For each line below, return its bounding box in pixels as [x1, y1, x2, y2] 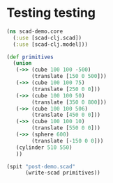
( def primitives [6, 54, 54, 61]
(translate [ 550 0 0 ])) [31, 125, 100, 132]
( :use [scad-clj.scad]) [13, 34, 82, 41]
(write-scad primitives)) [24, 169, 100, 177]
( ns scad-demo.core [6, 28, 63, 35]
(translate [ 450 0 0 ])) [31, 111, 100, 119]
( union [13, 60, 32, 67]
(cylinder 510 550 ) [15, 144, 73, 151]
